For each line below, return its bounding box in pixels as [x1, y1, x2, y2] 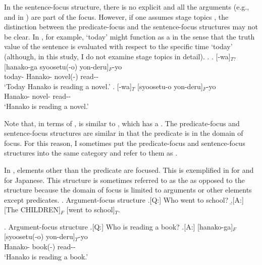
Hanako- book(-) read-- [4, 241, 76, 252]
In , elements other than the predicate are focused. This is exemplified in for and [4, 164, 254, 175]
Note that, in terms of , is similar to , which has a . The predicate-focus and [4, 118, 240, 128]
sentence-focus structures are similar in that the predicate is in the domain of [4, 128, 243, 138]
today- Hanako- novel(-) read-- [4, 71, 99, 82]
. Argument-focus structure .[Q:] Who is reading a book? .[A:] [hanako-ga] [4, 221, 233, 232]
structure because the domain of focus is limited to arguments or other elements [4, 184, 252, 195]
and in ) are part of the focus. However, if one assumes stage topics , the [4, 11, 229, 22]
